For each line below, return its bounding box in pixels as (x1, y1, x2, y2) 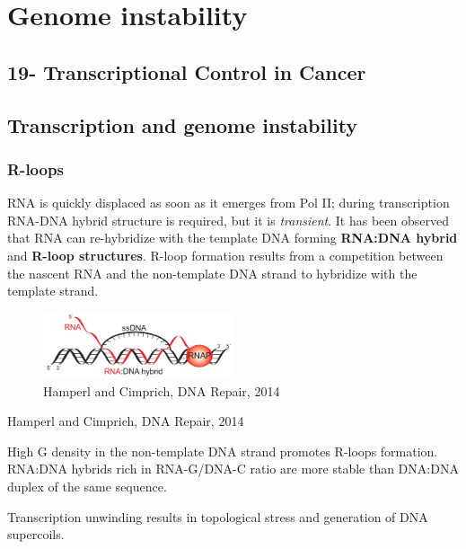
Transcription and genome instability (7, 111, 358, 138)
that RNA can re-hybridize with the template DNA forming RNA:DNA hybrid (7, 228, 458, 247)
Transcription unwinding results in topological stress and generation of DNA (7, 507, 428, 526)
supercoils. (7, 525, 65, 544)
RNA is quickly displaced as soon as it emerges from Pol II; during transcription (7, 193, 450, 212)
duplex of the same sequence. (7, 476, 167, 495)
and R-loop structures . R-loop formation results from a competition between (7, 245, 444, 264)
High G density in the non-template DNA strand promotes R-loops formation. (7, 441, 438, 460)
